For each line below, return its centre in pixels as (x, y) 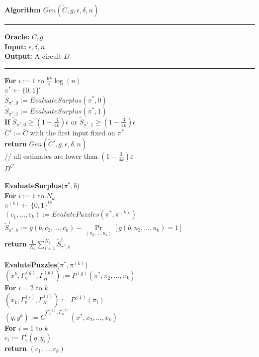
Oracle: (17, 37)
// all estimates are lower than (51, 156)
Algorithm (23, 9)
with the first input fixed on (73, 133)
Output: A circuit (33, 56)
